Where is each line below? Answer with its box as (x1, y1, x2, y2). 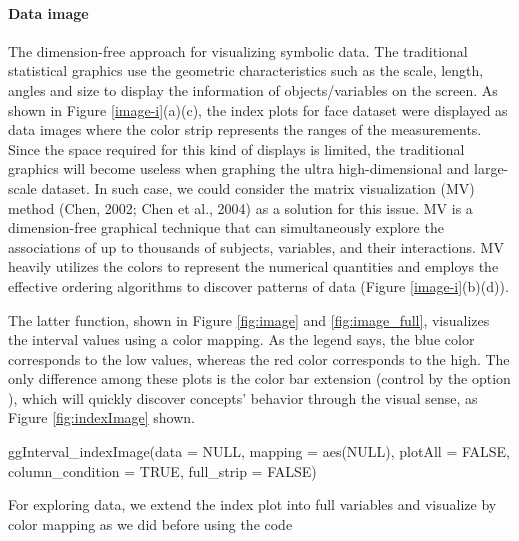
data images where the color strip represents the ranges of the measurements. (8, 119, 482, 140)
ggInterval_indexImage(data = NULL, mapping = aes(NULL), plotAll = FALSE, (8, 441, 511, 462)
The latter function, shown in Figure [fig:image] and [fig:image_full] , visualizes (8, 309, 490, 330)
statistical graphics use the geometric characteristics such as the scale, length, (8, 60, 484, 81)
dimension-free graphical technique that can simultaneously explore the (8, 217, 444, 238)
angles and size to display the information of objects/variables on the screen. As (8, 79, 498, 100)
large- (474, 158, 509, 179)
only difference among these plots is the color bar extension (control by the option (8, 368, 511, 389)
